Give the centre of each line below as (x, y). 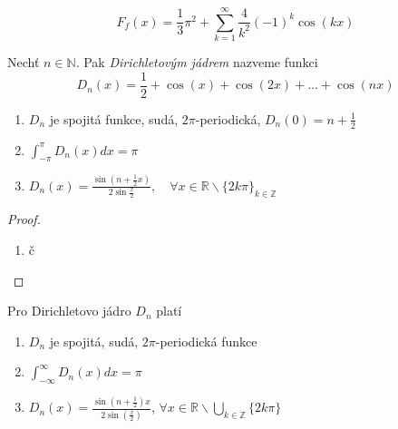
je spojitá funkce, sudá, (114, 118)
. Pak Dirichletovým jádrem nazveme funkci (197, 62)
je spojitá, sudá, (94, 341)
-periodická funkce (206, 341)
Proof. (24, 219)
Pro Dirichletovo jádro (69, 311)
